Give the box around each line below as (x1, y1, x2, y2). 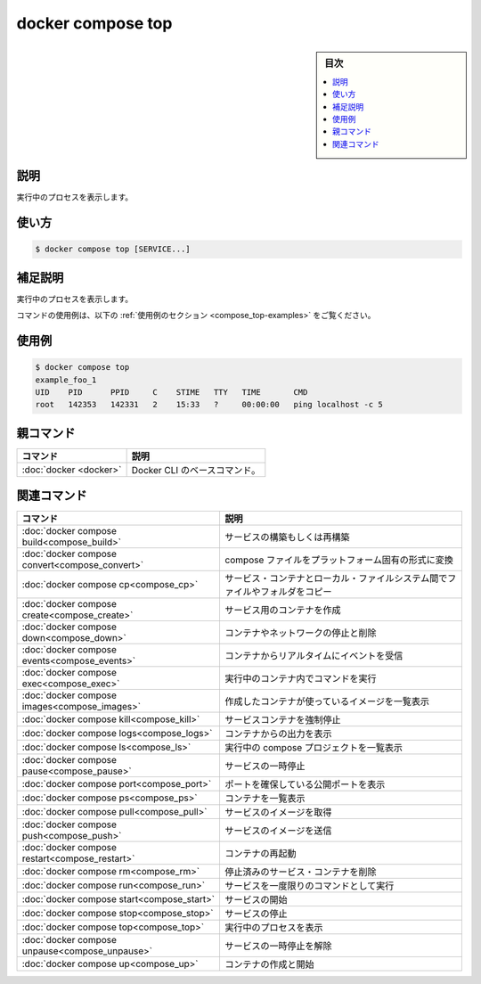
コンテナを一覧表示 (224, 792, 306, 805)
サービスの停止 (224, 907, 289, 920)
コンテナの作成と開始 (224, 958, 315, 971)
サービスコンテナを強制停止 (224, 714, 342, 726)
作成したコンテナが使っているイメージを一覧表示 (224, 695, 429, 708)
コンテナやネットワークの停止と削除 (224, 627, 378, 639)
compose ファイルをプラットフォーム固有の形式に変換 (224, 553, 454, 566)
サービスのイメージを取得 (224, 807, 332, 819)
